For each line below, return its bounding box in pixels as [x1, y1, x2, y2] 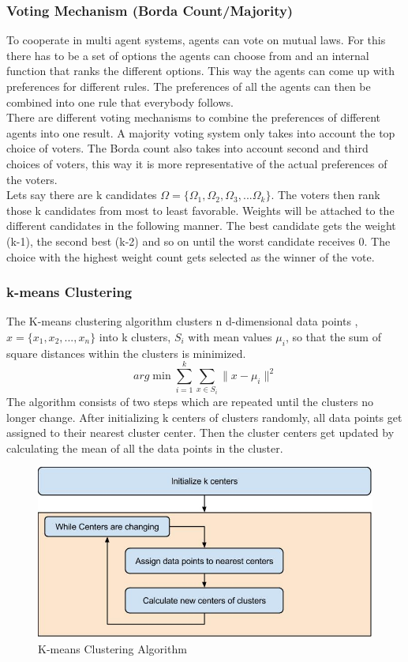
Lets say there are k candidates [6, 186, 157, 203]
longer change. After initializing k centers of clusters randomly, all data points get [6, 408, 402, 425]
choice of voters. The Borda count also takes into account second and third [6, 140, 369, 156]
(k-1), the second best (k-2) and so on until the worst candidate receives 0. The [6, 232, 391, 249]
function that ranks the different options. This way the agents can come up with [6, 62, 395, 79]
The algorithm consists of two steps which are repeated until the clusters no [6, 393, 373, 410]
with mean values [188, 328, 272, 344]
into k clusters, [99, 328, 171, 344]
